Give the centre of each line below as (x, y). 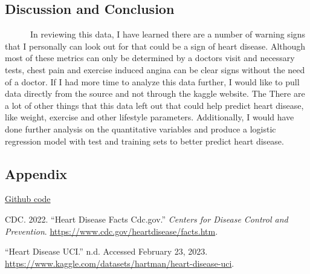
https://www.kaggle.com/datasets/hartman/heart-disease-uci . (120, 263)
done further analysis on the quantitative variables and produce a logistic (140, 129)
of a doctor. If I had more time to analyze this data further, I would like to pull (152, 81)
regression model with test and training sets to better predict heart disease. (144, 141)
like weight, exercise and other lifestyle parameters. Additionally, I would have (150, 117)
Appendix (36, 173)
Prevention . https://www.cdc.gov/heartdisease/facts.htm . (111, 231)
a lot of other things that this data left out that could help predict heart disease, (154, 105)
